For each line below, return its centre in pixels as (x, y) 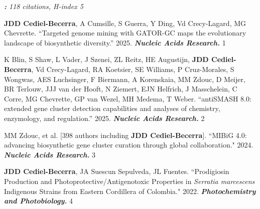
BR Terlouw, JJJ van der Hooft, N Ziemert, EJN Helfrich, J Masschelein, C (121, 89)
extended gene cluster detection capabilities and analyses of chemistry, (112, 108)
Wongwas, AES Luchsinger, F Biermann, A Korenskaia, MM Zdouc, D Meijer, (125, 79)
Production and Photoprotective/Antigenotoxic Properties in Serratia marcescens (129, 181)
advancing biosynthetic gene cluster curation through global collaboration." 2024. (129, 145)
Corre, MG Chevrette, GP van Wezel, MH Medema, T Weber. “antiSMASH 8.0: (128, 98)
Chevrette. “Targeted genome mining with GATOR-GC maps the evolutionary (125, 33)
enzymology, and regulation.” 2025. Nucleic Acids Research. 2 (104, 118)
